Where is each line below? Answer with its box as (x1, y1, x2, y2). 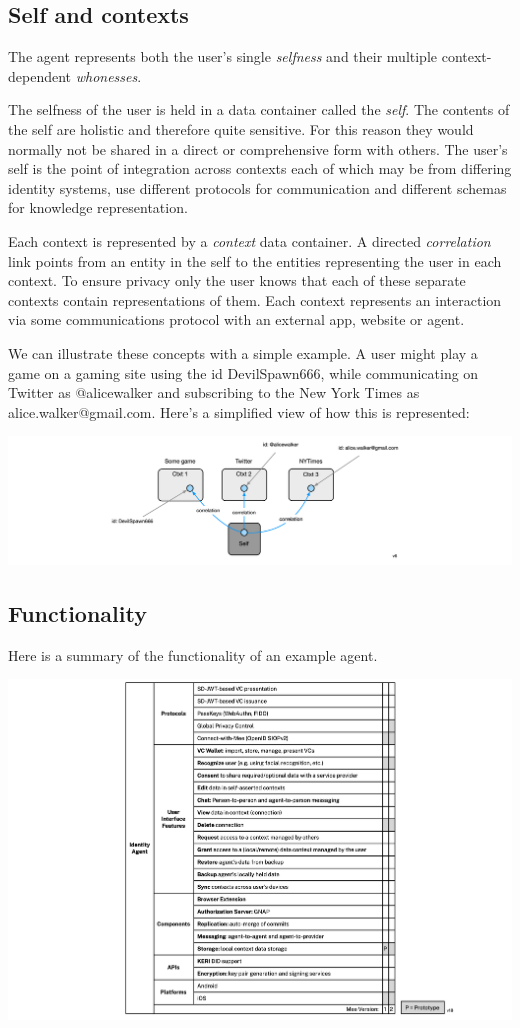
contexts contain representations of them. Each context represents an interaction (8, 289, 502, 310)
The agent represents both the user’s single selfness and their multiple (8, 46, 438, 67)
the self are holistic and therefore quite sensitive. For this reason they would (8, 118, 474, 139)
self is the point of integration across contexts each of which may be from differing (8, 158, 512, 179)
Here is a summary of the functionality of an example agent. (8, 644, 378, 665)
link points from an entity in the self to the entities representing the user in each (8, 250, 502, 271)
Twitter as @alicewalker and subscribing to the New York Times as (8, 382, 420, 403)
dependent (8, 65, 72, 86)
